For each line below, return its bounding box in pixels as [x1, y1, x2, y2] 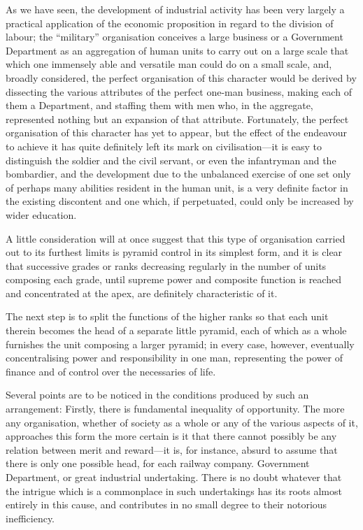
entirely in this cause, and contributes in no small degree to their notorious [6, 497, 327, 512]
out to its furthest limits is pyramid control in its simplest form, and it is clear [6, 245, 343, 259]
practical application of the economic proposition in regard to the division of [6, 15, 334, 30]
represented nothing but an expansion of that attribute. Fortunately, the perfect [6, 111, 349, 126]
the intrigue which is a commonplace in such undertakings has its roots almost [6, 483, 342, 498]
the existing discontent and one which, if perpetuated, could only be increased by [6, 194, 354, 208]
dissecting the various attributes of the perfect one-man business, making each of [6, 84, 352, 99]
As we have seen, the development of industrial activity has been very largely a [6, 2, 345, 16]
